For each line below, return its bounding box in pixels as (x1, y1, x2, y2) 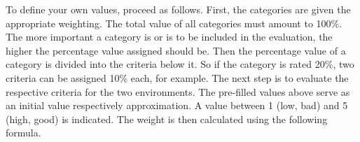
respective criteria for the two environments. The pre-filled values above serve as (6, 84, 350, 99)
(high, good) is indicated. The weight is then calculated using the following (6, 111, 328, 126)
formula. (6, 125, 41, 140)
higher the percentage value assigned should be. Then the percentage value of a (6, 43, 346, 57)
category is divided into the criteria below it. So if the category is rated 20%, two (6, 57, 354, 71)
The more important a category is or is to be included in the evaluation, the (6, 29, 333, 44)
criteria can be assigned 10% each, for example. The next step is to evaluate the (6, 70, 349, 85)
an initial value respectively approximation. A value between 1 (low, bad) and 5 (6, 98, 348, 113)
